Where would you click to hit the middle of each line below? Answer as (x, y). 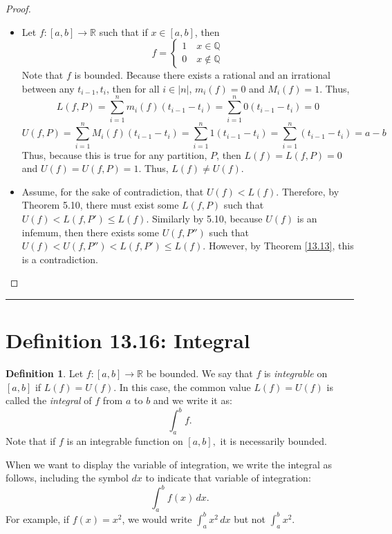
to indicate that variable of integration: (228, 478)
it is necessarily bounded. (273, 441)
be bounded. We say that (199, 373)
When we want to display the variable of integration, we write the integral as (169, 464)
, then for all (133, 88)
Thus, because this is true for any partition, (114, 154)
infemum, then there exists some (90, 232)
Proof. (18, 8)
